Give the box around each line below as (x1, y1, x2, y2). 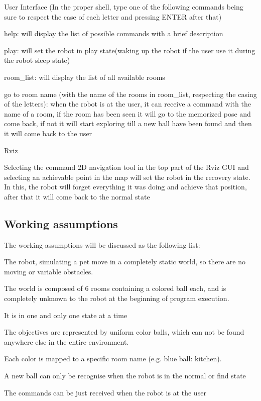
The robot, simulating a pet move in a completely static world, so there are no (4, 256, 246, 267)
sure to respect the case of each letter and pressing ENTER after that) (4, 11, 222, 22)
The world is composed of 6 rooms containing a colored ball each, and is (4, 283, 226, 293)
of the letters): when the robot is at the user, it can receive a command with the (4, 98, 251, 109)
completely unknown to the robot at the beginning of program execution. (4, 293, 229, 304)
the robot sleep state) (4, 55, 70, 65)
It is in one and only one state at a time (4, 310, 127, 320)
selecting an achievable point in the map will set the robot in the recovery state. (4, 171, 250, 182)
